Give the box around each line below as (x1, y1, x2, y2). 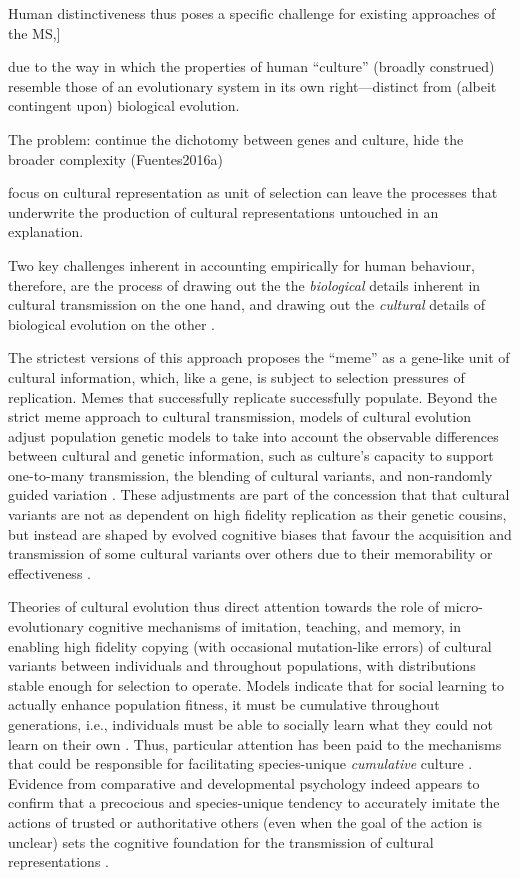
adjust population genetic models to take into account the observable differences (8, 425, 499, 446)
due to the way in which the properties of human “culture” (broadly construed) (8, 56, 495, 77)
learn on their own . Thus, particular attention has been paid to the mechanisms (8, 733, 502, 754)
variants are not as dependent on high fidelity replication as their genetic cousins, (8, 504, 507, 525)
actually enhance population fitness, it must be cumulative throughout (8, 694, 440, 715)
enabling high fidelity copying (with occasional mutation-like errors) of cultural (8, 635, 492, 656)
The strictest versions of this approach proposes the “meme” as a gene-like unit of (8, 347, 510, 368)
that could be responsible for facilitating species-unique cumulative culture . (8, 753, 473, 774)
